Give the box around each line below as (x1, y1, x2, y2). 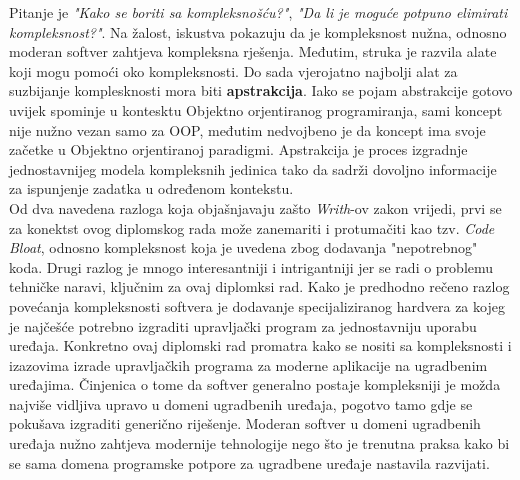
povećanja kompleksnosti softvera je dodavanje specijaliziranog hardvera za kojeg (9, 295, 505, 316)
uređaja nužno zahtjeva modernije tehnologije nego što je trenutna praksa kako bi (9, 433, 510, 454)
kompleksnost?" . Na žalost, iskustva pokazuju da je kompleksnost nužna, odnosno (9, 21, 507, 42)
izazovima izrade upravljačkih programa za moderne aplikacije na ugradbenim (9, 354, 488, 375)
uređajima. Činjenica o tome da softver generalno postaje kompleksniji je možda (9, 374, 501, 395)
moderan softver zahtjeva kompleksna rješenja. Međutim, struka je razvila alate (9, 41, 497, 62)
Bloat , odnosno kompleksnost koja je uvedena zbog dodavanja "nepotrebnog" (9, 237, 478, 258)
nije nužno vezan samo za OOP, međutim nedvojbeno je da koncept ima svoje (9, 119, 486, 140)
